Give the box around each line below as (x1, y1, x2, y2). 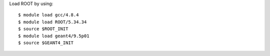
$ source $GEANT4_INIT (18, 40, 74, 46)
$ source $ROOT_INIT (18, 26, 68, 32)
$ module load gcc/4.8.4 (18, 12, 79, 18)
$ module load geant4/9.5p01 (18, 33, 89, 39)
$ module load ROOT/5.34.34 (18, 19, 87, 25)
